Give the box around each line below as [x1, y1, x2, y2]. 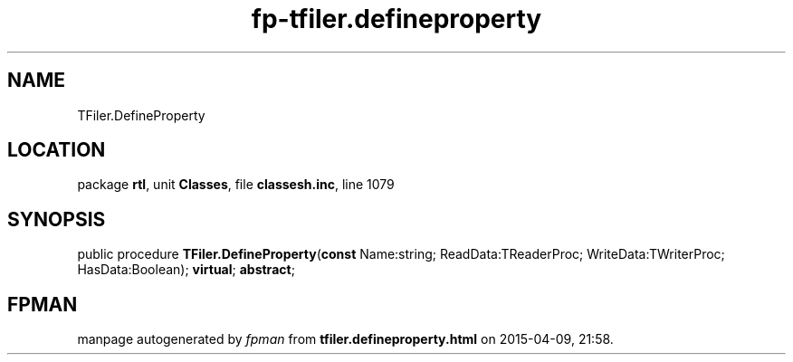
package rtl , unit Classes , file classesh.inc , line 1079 [77, 176, 395, 193]
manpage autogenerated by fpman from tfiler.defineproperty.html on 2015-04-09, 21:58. [77, 331, 614, 348]
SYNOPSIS [7, 207, 106, 231]
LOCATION [7, 138, 106, 162]
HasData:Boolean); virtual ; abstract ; [77, 262, 295, 278]
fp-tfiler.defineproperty [251, 4, 542, 34]
